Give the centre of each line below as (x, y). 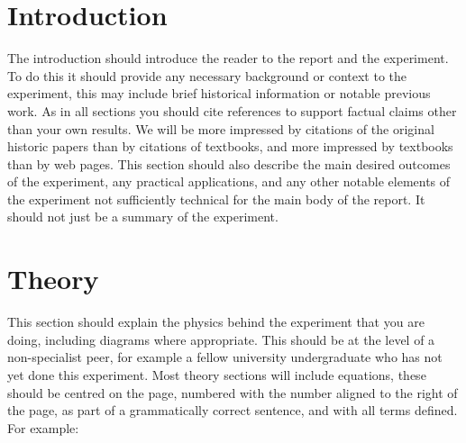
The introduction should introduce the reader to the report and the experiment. (228, 58)
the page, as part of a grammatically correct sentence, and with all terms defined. (233, 410)
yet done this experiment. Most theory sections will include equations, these (217, 374)
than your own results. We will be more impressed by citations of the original (221, 128)
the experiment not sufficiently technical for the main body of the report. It (216, 199)
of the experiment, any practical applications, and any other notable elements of (229, 181)
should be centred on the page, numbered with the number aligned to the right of (233, 392)
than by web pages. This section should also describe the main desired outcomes (229, 163)
